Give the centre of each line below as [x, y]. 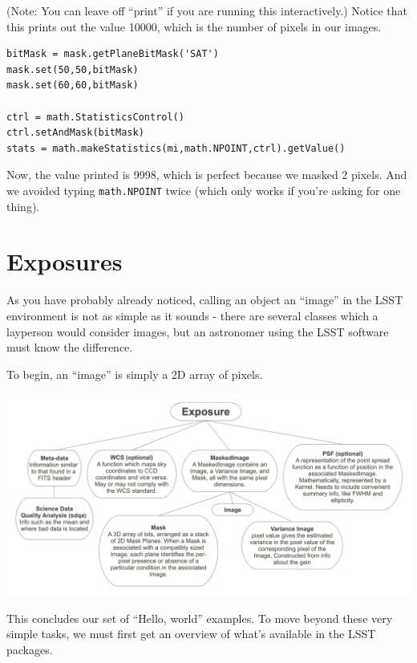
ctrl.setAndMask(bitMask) [75, 133]
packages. [30, 650]
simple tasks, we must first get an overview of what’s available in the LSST [191, 634]
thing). [23, 206]
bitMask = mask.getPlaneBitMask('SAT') [113, 54]
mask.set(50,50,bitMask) [73, 69]
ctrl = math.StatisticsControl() [95, 117]
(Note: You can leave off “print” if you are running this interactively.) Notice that [207, 10]
